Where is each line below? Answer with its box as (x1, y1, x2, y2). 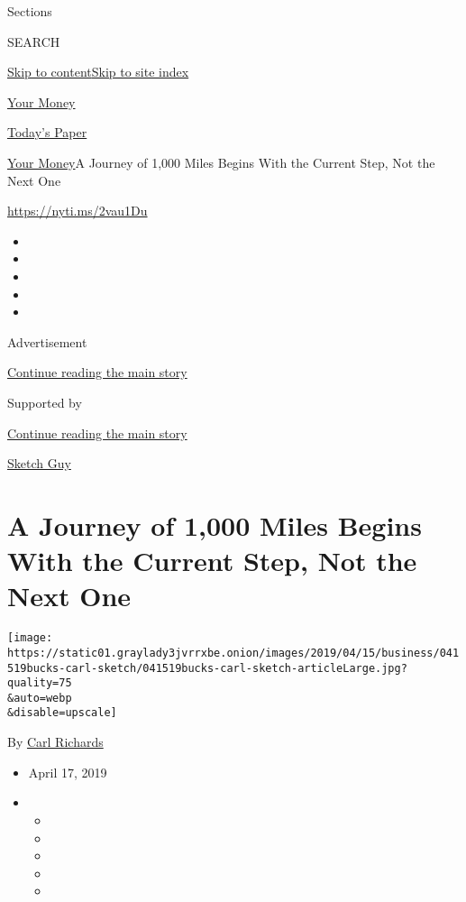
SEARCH (7, 32, 60, 51)
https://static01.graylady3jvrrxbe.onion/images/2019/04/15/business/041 (7, 646, 460, 659)
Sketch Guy (7, 454, 71, 473)
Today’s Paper (7, 123, 87, 142)
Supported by (7, 392, 82, 411)
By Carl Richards (7, 732, 104, 751)
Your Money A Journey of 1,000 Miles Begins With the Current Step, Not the (7, 152, 435, 171)
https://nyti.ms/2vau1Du (7, 201, 148, 220)
